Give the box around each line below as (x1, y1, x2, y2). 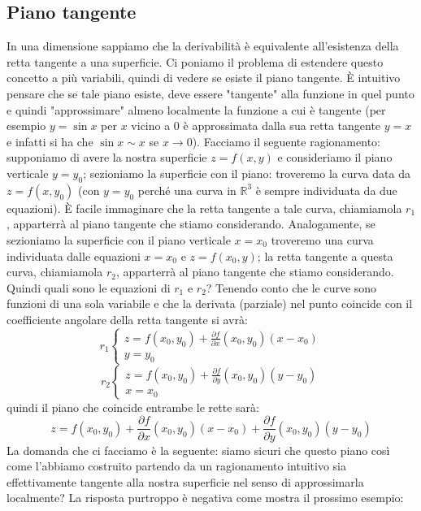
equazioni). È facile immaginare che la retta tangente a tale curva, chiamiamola (7, 199, 402, 216)
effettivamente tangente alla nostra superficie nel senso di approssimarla (7, 473, 364, 490)
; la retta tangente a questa (257, 247, 393, 264)
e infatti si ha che (7, 132, 93, 149)
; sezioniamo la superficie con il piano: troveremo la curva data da (83, 164, 410, 181)
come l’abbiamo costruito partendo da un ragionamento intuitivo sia (7, 457, 346, 474)
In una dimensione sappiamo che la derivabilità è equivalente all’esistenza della (7, 37, 399, 54)
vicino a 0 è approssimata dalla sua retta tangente (131, 117, 381, 134)
